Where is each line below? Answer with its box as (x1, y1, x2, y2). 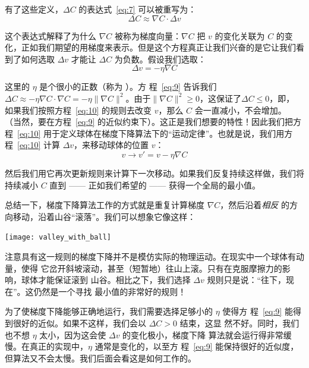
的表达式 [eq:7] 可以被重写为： (78, 3, 197, 15)
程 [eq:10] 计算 (5, 139, 60, 151)
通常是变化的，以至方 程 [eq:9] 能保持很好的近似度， (94, 340, 299, 353)
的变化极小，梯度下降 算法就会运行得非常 (122, 328, 283, 341)
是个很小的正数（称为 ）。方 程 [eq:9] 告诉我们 (39, 80, 217, 93)
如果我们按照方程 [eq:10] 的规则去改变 (5, 103, 152, 116)
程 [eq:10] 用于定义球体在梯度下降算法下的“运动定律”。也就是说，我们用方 (5, 127, 293, 139)
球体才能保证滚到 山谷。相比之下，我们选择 (21, 273, 191, 286)
